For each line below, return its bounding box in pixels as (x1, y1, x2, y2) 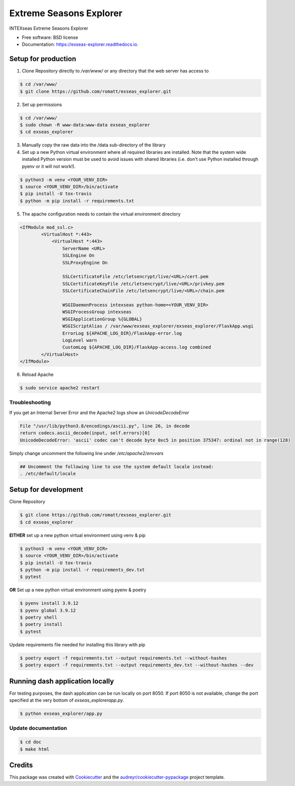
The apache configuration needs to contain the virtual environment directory (22, 211, 181, 217)
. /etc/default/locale (20, 471, 76, 476)
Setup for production (9, 54, 77, 63)
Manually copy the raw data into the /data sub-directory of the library (22, 142, 166, 148)
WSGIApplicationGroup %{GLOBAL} (62, 316, 142, 322)
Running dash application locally (9, 677, 114, 686)
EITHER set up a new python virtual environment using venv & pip (9, 532, 146, 538)
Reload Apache (22, 371, 54, 378)
